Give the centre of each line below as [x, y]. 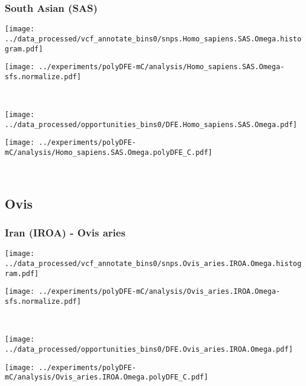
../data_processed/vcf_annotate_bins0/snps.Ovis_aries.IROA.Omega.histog [153, 263]
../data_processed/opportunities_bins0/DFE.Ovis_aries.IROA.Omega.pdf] [149, 349]
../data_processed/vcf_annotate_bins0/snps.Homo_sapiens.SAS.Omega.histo [153, 39]
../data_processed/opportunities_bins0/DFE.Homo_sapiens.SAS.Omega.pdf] [151, 124]
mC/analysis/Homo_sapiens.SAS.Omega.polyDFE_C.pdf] [109, 153]
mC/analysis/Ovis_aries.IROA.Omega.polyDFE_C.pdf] [107, 377]
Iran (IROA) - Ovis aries [65, 233]
